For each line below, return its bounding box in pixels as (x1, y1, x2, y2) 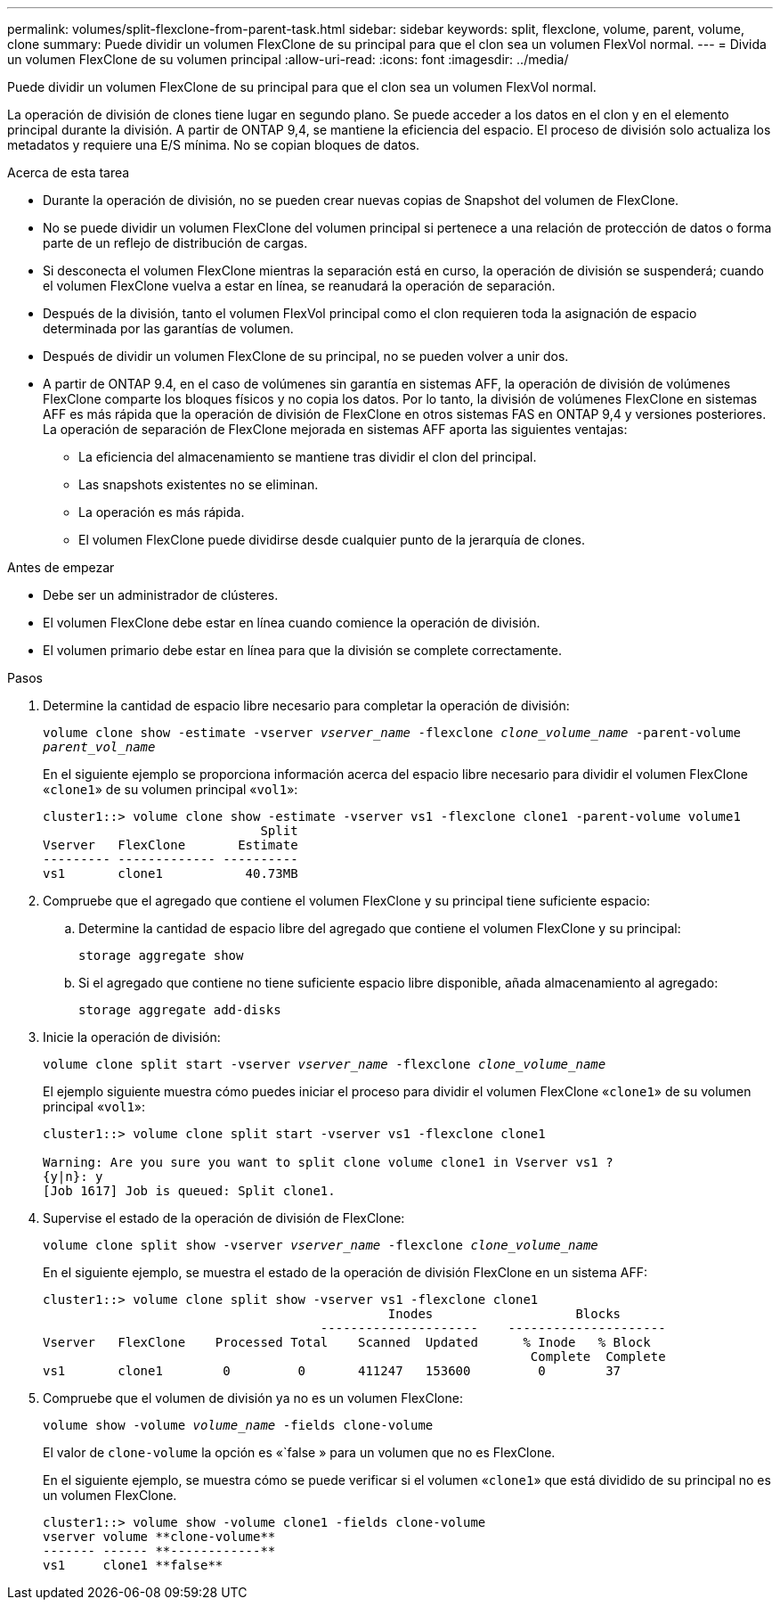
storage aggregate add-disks (78, 1003, 281, 1017)
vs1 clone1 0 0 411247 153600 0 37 (43, 1364, 622, 1378)
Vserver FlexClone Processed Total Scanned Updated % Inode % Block (43, 1335, 651, 1349)
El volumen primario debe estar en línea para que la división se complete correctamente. (43, 643, 562, 658)
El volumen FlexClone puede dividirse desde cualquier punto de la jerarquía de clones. (78, 532, 585, 547)
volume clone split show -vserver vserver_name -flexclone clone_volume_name (43, 1238, 598, 1252)
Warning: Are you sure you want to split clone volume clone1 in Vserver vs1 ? (43, 1155, 613, 1169)
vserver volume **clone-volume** (43, 1529, 276, 1544)
